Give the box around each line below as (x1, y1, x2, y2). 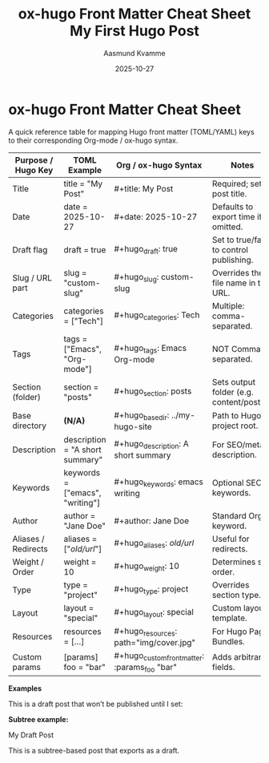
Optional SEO (211, 477, 263, 488)
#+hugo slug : (114, 272, 159, 285)
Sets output (211, 376, 256, 387)
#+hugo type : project (114, 583, 189, 596)
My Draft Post (8, 730, 54, 740)
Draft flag (12, 244, 48, 255)
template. (211, 612, 248, 624)
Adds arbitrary (211, 652, 267, 663)
